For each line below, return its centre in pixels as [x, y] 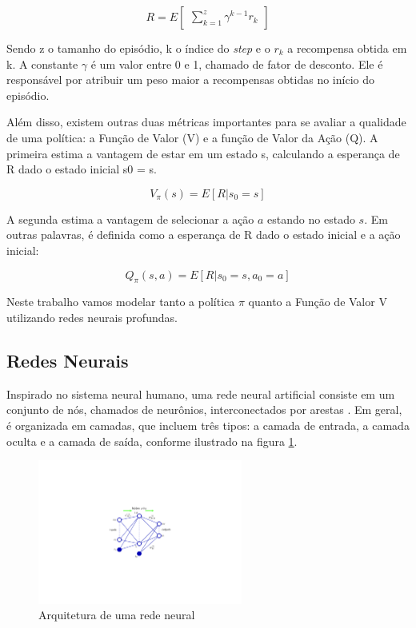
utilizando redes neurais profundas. [92, 317]
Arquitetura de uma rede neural [117, 615]
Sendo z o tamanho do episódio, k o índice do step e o [138, 48]
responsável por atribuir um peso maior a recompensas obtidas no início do [190, 79]
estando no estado [311, 219]
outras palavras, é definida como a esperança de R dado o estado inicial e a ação [204, 235]
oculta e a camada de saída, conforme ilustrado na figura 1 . [152, 441]
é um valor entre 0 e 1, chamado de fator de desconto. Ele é [237, 64]
